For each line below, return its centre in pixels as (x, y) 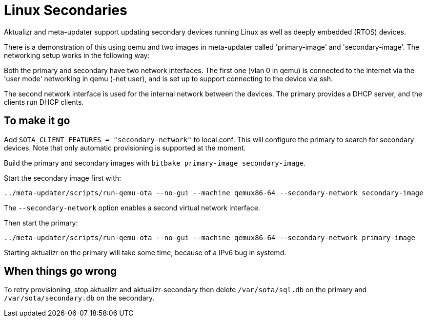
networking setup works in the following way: (77, 55)
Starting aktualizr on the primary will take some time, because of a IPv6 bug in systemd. (145, 252)
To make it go (37, 121)
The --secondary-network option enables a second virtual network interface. (132, 208)
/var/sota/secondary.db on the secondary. (79, 298)
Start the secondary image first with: (63, 178)
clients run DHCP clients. (44, 102)
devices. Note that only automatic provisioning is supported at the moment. (125, 148)
